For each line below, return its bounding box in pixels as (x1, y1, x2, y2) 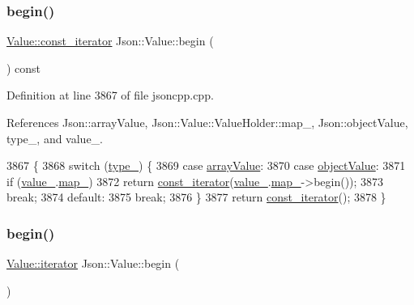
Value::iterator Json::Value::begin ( (6, 255, 180, 272)
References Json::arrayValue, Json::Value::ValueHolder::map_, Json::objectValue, (6, 114, 408, 130)
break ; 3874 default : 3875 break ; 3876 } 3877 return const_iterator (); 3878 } (6, 189, 386, 205)
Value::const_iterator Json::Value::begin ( (6, 32, 214, 49)
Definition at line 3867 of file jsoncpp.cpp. (6, 87, 214, 104)
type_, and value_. (6, 129, 104, 146)
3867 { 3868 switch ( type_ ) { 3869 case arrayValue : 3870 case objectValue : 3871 (6, 157, 406, 174)
